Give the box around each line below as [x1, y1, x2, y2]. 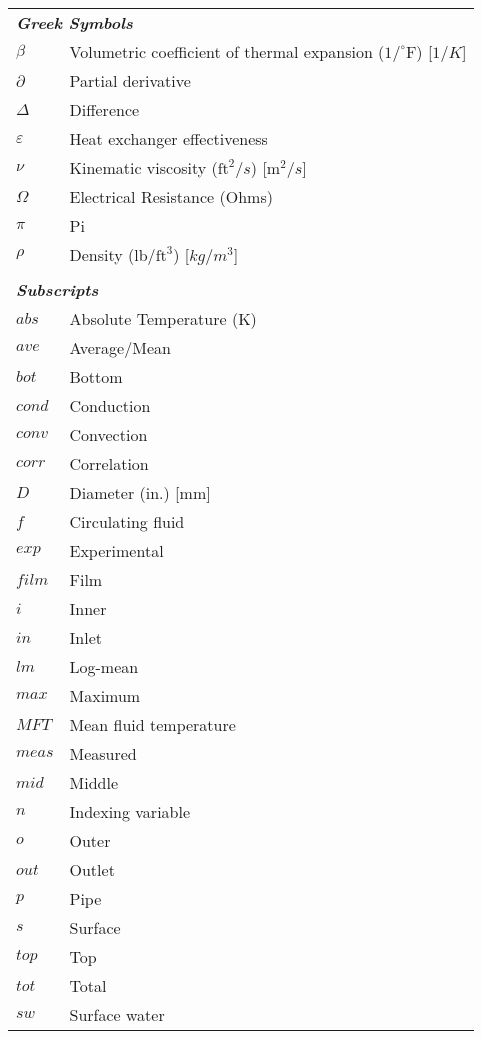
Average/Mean [69, 336, 171, 359]
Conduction [69, 394, 151, 417]
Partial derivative [69, 69, 191, 92]
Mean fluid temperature [69, 713, 236, 736]
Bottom [69, 365, 123, 388]
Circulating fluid [69, 510, 185, 533]
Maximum [69, 684, 141, 707]
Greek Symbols [16, 11, 133, 34]
